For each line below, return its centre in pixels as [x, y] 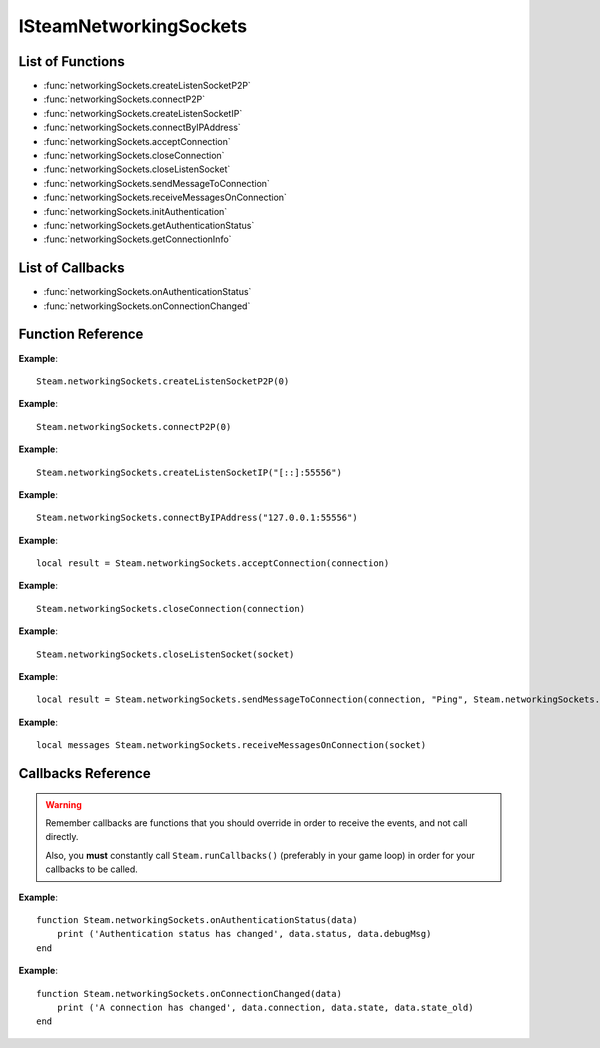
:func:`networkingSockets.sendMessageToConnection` [156, 183]
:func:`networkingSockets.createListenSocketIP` [143, 113]
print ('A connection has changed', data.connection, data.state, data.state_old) [265, 1007]
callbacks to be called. [92, 869]
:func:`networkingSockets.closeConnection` [134, 156]
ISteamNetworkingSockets [133, 26]
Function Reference [81, 334]
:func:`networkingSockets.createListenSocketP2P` [147, 86]
